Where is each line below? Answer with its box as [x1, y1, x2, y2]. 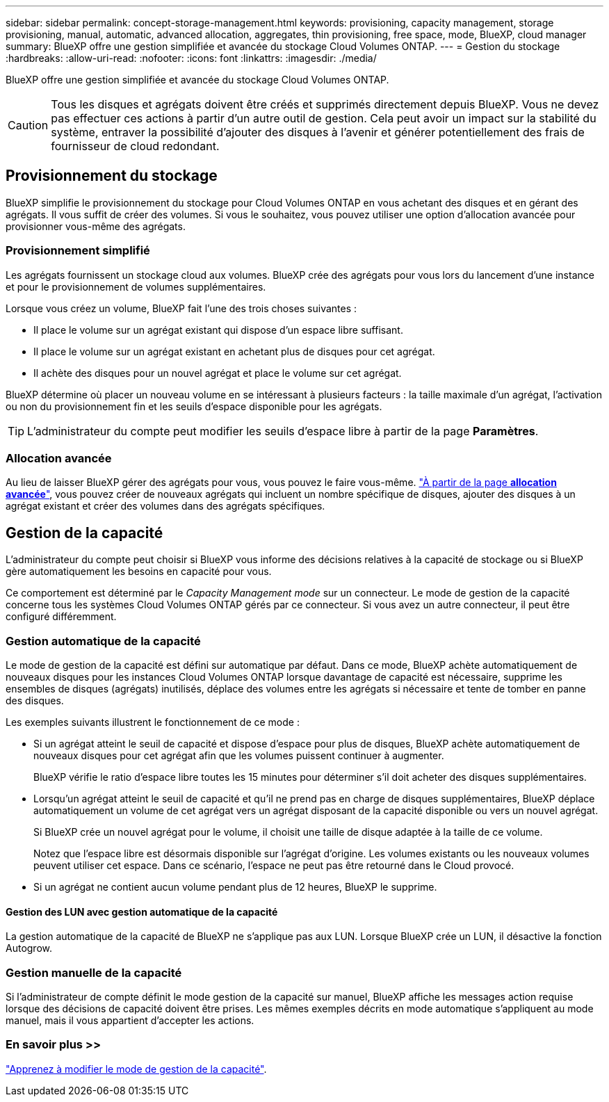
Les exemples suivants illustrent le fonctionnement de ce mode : [6, 715, 300, 728]
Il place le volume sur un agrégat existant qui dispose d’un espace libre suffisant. [33, 323, 403, 336]
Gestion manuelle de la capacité [6, 965, 182, 980]
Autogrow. [6, 942, 52, 955]
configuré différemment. [6, 610, 117, 623]
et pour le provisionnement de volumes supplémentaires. [6, 280, 266, 293]
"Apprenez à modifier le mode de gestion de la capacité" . [6, 1062, 267, 1075]
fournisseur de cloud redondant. [51, 139, 220, 153]
